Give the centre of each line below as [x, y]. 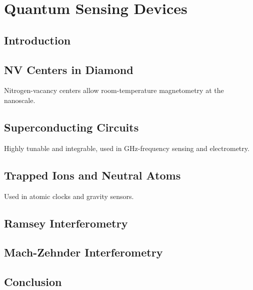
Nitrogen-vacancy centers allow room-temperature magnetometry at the [114, 90]
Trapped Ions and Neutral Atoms [92, 175]
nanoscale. [20, 100]
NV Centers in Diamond [69, 69]
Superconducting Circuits [71, 127]
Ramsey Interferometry [66, 223]
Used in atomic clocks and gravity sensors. [69, 196]
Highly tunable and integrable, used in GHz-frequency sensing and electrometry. [127, 148]
